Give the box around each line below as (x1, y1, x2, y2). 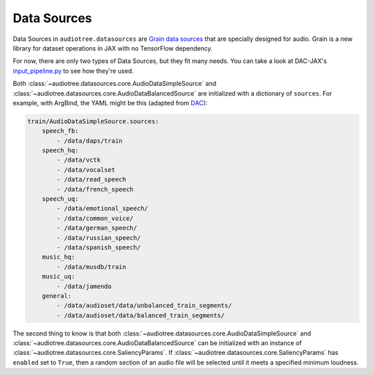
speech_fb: (42, 127, 79, 135)
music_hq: (42, 253, 75, 261)
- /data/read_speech (56, 175, 127, 184)
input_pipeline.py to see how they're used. (12, 67, 134, 75)
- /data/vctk (56, 156, 101, 164)
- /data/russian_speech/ (56, 234, 141, 242)
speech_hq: (42, 146, 79, 155)
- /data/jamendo (56, 282, 112, 290)
